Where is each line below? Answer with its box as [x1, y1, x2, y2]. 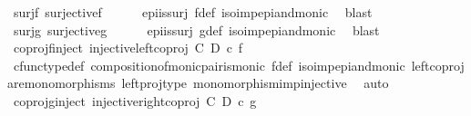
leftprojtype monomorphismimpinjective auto [121, 73, 389, 92]
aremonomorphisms [7, 73, 116, 92]
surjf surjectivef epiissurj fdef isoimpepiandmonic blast [13, 3, 373, 21]
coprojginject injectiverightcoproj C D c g [13, 91, 257, 110]
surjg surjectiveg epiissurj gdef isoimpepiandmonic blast [13, 20, 380, 39]
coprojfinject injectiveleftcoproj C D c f [13, 38, 243, 57]
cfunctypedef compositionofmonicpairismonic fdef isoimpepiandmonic [13, 55, 405, 74]
